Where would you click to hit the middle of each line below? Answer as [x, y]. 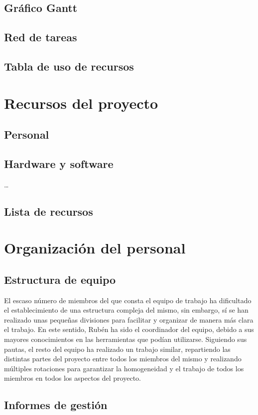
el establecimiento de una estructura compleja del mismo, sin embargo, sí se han [126, 310]
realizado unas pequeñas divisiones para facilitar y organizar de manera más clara [129, 319]
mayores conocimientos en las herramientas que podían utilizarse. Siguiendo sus [126, 339]
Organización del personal [95, 248]
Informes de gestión [56, 405]
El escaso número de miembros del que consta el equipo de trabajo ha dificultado [128, 300]
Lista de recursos [49, 211]
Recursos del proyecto [81, 103]
